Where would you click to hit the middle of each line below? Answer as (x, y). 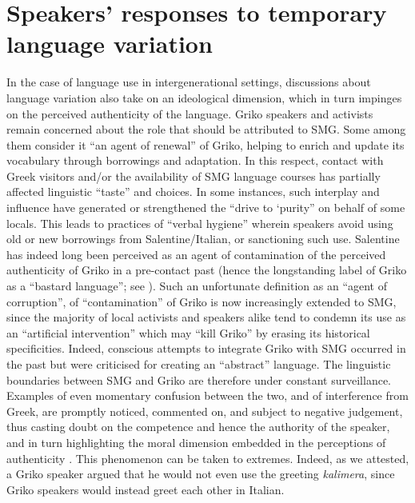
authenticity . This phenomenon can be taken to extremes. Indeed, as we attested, (208, 458)
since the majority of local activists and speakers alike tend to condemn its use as (206, 317)
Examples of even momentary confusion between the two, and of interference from (207, 395)
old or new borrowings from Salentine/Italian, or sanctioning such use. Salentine (203, 239)
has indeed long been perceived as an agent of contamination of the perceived (196, 254)
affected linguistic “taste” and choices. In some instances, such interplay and (193, 192)
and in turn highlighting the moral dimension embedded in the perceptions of (196, 442)
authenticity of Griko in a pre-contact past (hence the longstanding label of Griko (207, 270)
